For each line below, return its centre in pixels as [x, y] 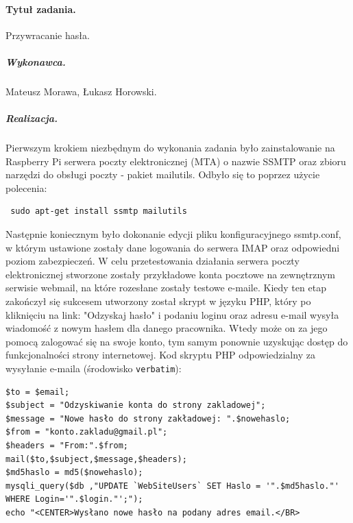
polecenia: [26, 187]
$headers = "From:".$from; [67, 446]
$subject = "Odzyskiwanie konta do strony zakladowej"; [136, 405]
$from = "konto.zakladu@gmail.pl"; [87, 432]
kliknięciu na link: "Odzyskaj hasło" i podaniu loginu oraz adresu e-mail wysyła [172, 314]
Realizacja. [32, 118]
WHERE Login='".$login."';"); [74, 499]
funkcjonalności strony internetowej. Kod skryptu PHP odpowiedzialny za [160, 355]
